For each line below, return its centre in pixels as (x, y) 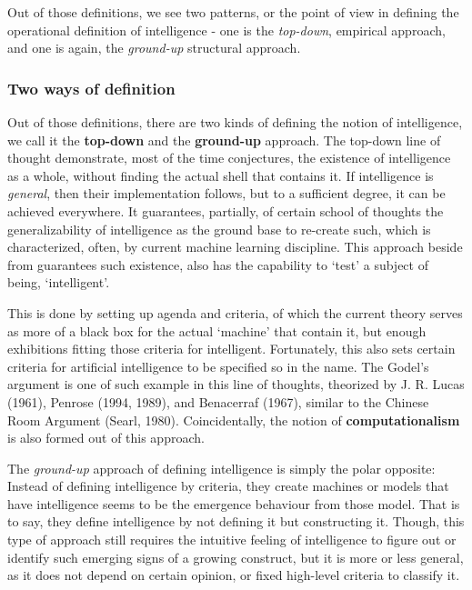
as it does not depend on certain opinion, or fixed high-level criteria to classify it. (234, 575)
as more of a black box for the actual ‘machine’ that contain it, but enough (217, 330)
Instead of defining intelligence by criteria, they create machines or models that (228, 486)
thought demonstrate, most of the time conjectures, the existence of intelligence (229, 158)
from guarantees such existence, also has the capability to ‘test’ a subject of (218, 264)
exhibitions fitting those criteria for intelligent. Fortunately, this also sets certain (231, 349)
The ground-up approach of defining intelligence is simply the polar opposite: (221, 468)
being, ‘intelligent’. (59, 282)
